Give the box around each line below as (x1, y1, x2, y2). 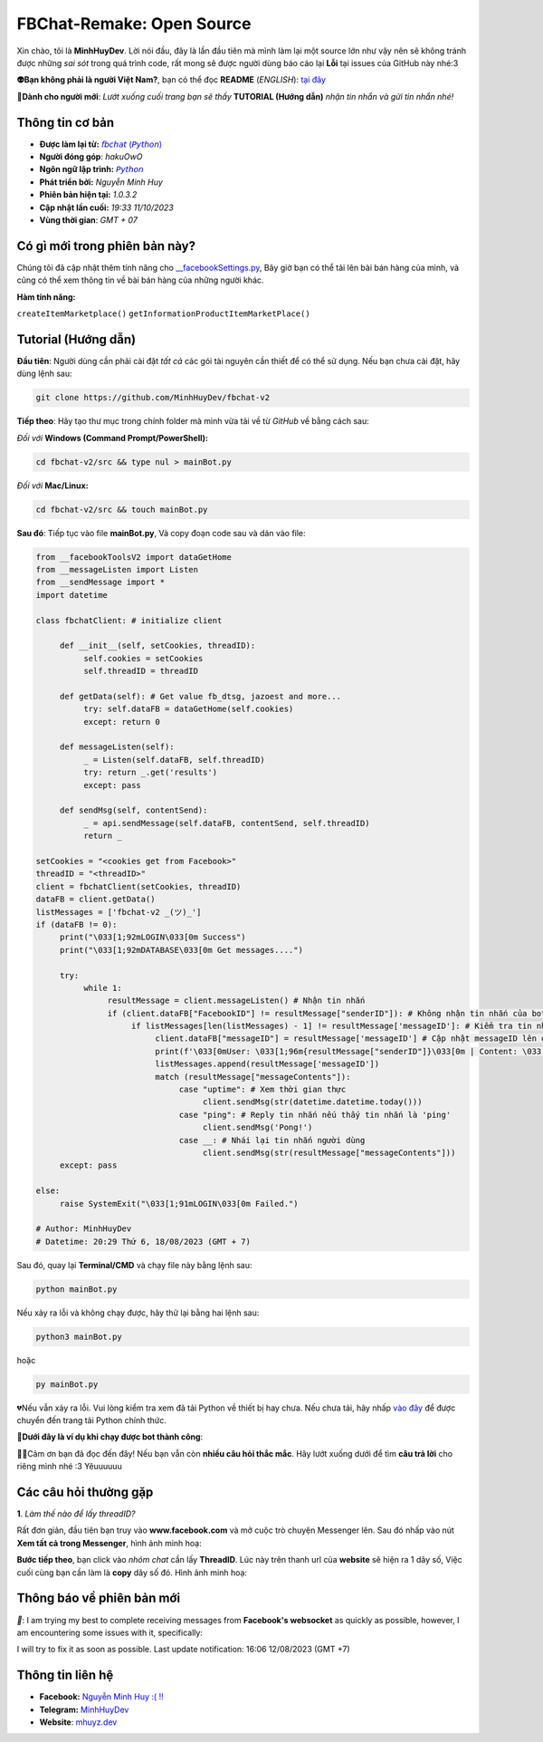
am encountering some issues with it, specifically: (16, 1627, 204, 1638)
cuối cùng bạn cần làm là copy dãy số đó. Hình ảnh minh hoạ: (16, 1567, 248, 1578)
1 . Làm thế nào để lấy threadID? (16, 1508, 136, 1519)
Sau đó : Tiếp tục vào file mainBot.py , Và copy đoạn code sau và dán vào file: (16, 527, 307, 538)
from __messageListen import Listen (35, 564, 199, 575)
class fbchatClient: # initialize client (35, 615, 223, 625)
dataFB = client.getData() (35, 894, 156, 905)
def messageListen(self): (59, 742, 176, 752)
